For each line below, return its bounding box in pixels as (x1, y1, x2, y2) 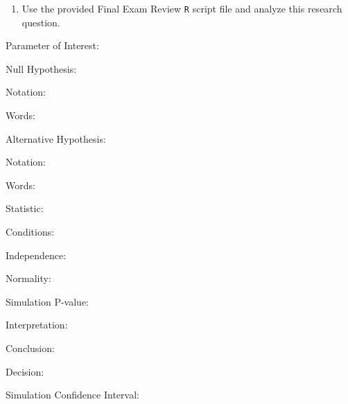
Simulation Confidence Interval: (6, 387, 139, 402)
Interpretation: (6, 317, 68, 332)
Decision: (6, 364, 44, 378)
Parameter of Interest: (6, 38, 99, 53)
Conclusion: (6, 340, 55, 355)
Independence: (6, 247, 67, 262)
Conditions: (6, 225, 55, 238)
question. (21, 15, 60, 29)
